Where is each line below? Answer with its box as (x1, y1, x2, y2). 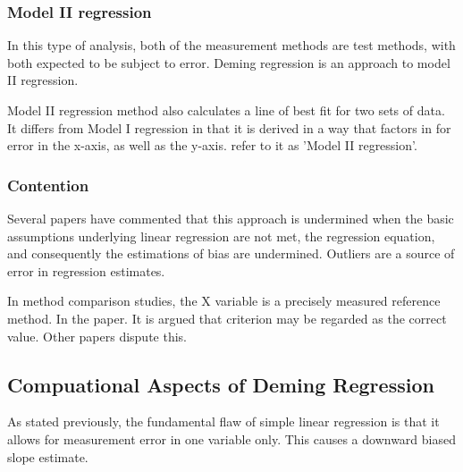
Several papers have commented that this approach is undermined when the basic (7, 209, 454, 227)
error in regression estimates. (7, 261, 165, 280)
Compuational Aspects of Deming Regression (7, 370, 434, 398)
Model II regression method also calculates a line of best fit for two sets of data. (7, 101, 445, 119)
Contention (7, 173, 89, 196)
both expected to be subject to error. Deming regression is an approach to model (7, 53, 450, 72)
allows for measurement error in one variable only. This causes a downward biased (7, 429, 456, 448)
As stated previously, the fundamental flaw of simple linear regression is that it (7, 412, 440, 431)
